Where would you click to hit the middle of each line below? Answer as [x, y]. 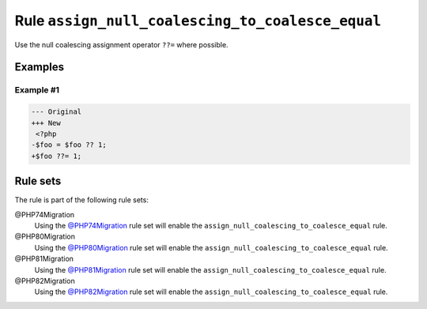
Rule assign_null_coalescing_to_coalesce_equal [198, 21]
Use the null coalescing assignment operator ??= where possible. [121, 44]
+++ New [46, 123]
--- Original [57, 112]
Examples [40, 67]
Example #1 [37, 90]
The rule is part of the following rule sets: [82, 200]
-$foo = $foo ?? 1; [69, 145]
